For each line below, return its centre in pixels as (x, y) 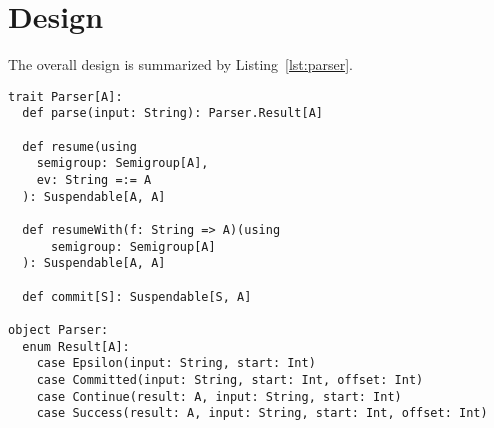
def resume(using (79, 146)
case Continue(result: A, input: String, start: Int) (219, 396)
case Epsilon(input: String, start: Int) (176, 363)
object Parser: (58, 329)
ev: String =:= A (94, 180)
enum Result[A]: (76, 346)
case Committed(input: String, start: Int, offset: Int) (230, 379)
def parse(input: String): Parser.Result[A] (172, 113)
